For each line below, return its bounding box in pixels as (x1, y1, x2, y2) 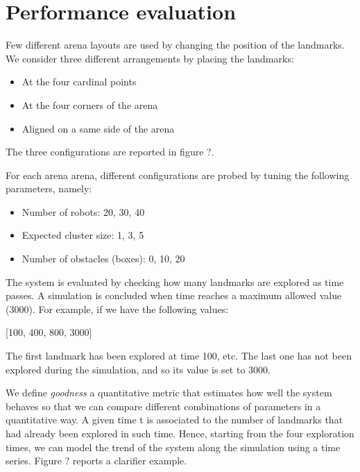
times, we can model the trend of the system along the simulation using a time (6, 439, 341, 454)
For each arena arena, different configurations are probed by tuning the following (6, 167, 350, 182)
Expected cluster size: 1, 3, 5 (22, 228, 144, 242)
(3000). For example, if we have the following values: (6, 301, 229, 316)
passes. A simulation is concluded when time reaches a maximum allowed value (6, 288, 342, 303)
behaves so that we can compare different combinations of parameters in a (6, 398, 321, 413)
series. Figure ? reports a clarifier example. (6, 453, 187, 468)
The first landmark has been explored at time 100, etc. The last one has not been (6, 348, 352, 363)
